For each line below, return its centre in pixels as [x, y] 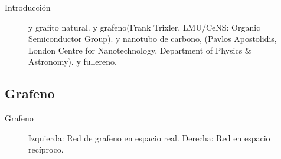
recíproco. [46, 149]
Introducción [28, 7]
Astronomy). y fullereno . [73, 62]
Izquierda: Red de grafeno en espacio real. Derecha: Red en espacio [149, 138]
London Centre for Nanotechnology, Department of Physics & [140, 50]
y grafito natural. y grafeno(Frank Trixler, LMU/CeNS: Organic [144, 27]
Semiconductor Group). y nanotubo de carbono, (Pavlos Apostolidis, [153, 39]
